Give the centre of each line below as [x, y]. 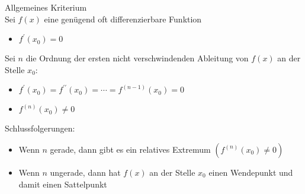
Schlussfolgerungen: [40, 128]
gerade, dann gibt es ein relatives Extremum [130, 149]
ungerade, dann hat [85, 172]
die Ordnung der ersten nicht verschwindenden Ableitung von [137, 58]
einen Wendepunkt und [251, 172]
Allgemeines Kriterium [46, 7]
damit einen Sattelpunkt [63, 184]
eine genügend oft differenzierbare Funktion [123, 19]
